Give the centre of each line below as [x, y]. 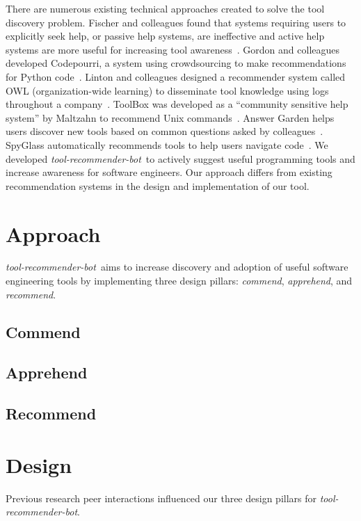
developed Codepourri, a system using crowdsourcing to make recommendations [176, 63]
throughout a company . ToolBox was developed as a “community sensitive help [177, 104]
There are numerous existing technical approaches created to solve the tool [165, 8]
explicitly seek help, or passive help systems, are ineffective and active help [165, 36]
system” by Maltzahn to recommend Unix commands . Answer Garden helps [170, 117]
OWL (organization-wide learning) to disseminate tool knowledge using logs [167, 90]
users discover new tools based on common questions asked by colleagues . [165, 131]
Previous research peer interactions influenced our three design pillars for [161, 498]
